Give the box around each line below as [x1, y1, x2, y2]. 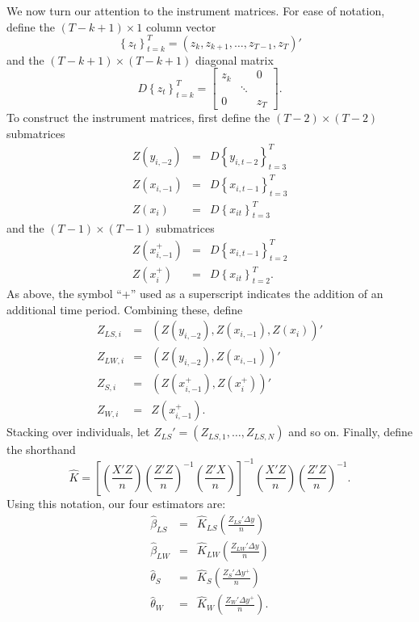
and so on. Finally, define [288, 423, 413, 440]
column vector [145, 18, 216, 35]
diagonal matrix [195, 51, 274, 68]
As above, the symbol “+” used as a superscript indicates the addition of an [6, 285, 383, 302]
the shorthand [6, 441, 76, 458]
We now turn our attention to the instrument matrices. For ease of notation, [6, 2, 385, 19]
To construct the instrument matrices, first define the [6, 109, 270, 126]
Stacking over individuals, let [6, 423, 150, 440]
